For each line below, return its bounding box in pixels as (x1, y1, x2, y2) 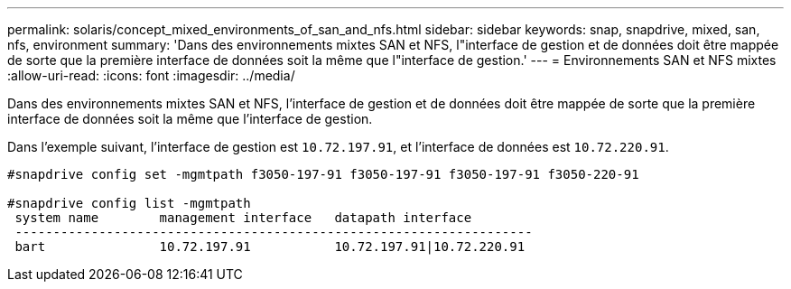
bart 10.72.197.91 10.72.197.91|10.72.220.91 (14, 239, 526, 254)
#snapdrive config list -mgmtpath (7, 196, 251, 210)
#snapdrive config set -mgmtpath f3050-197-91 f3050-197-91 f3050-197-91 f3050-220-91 (7, 167, 639, 182)
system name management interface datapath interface (14, 210, 472, 225)
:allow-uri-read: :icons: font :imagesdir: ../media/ (7, 68, 295, 83)
